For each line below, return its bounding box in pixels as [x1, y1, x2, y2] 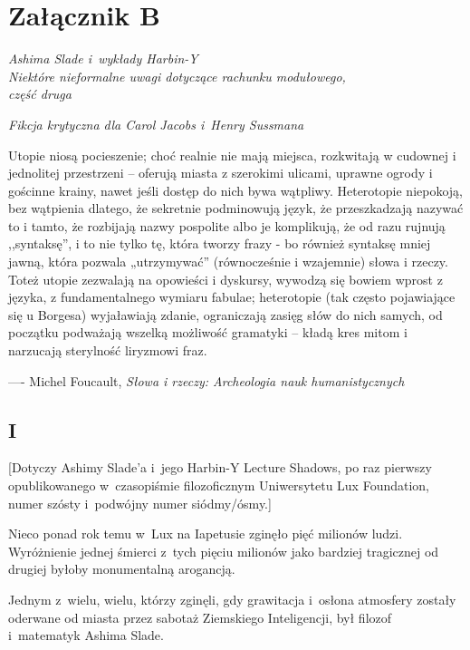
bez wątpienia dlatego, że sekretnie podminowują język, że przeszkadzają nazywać [8, 199, 464, 218]
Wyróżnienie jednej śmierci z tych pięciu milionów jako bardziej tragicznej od [8, 541, 439, 560]
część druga [8, 84, 72, 103]
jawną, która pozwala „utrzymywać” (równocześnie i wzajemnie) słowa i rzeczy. [8, 252, 448, 271]
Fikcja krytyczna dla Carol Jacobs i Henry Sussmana [8, 114, 304, 133]
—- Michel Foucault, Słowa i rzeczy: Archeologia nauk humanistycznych [8, 371, 405, 390]
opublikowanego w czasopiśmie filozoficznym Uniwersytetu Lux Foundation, [8, 476, 430, 495]
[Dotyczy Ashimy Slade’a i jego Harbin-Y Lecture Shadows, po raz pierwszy [8, 458, 432, 477]
